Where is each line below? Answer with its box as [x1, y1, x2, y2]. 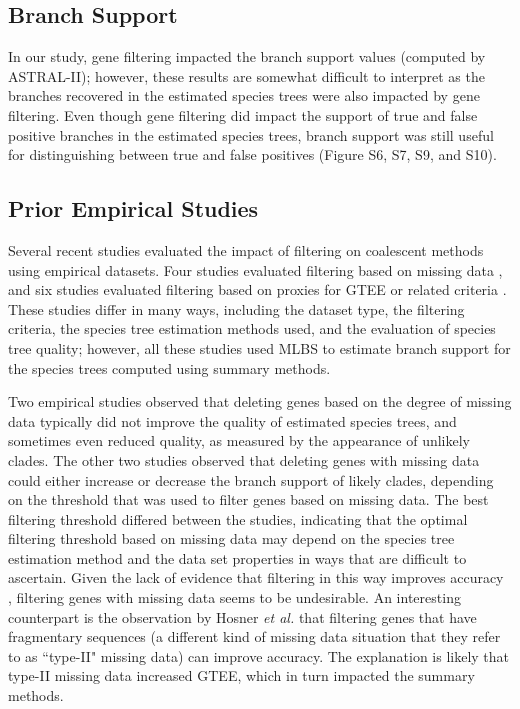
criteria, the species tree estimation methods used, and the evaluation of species [8, 318, 496, 339]
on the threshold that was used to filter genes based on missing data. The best [8, 489, 489, 510]
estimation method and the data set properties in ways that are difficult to [8, 547, 467, 568]
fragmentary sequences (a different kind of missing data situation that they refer [8, 626, 501, 647]
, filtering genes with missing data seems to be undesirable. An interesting [8, 587, 461, 608]
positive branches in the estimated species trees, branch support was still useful [8, 124, 494, 145]
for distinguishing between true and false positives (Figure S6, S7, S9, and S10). [8, 144, 497, 165]
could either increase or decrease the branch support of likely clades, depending [8, 469, 494, 490]
